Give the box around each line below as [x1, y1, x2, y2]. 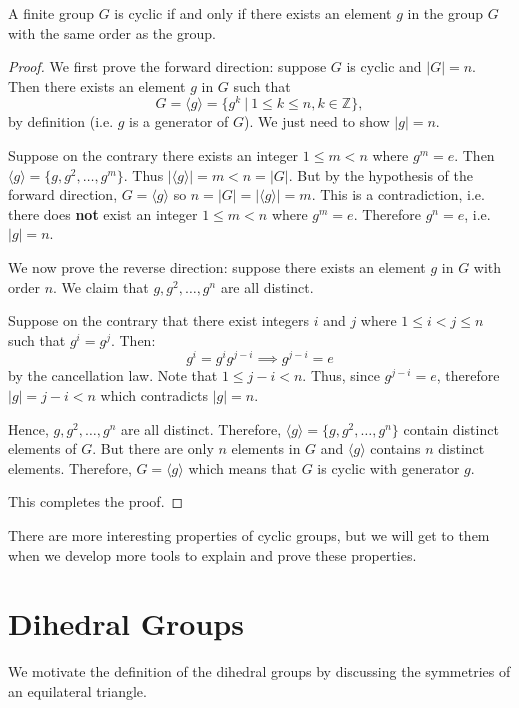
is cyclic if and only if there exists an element [114, 3, 392, 23]
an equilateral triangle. [8, 680, 147, 701]
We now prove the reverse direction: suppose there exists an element [8, 257, 426, 278]
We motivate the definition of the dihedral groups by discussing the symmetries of [8, 661, 511, 682]
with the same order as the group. [8, 22, 216, 43]
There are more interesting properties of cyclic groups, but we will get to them [8, 525, 490, 546]
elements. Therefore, [8, 457, 132, 478]
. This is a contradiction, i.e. [311, 184, 485, 205]
